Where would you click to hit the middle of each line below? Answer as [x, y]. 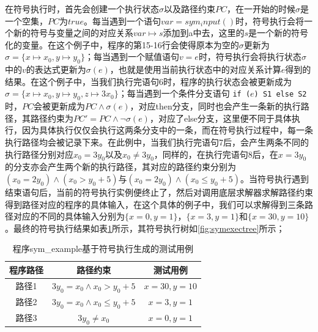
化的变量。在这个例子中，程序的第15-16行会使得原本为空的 [122, 44]
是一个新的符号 [279, 33]
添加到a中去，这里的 [204, 33]
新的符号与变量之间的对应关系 [73, 33]
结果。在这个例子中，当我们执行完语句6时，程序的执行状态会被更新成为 [148, 81]
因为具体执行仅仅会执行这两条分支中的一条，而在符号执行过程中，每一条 [167, 130]
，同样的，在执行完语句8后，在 [216, 154]
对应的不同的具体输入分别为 [69, 216]
